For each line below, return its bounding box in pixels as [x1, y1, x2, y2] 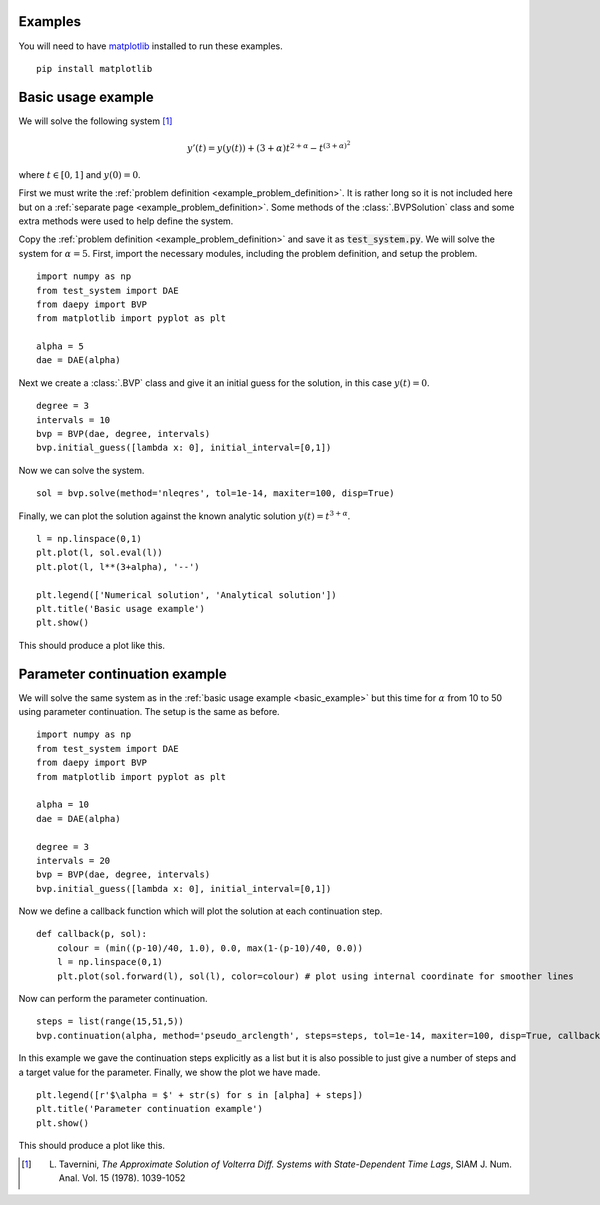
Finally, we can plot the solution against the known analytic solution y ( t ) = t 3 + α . [18, 508, 351, 522]
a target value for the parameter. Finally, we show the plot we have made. [18, 1066, 321, 1078]
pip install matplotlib [36, 63, 153, 74]
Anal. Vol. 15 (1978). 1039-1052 [58, 1171, 186, 1184]
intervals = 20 [36, 855, 111, 866]
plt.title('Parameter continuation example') [36, 1103, 264, 1115]
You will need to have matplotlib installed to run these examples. [18, 40, 284, 52]
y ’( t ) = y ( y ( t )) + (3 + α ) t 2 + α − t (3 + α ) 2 [186, 140, 351, 154]
